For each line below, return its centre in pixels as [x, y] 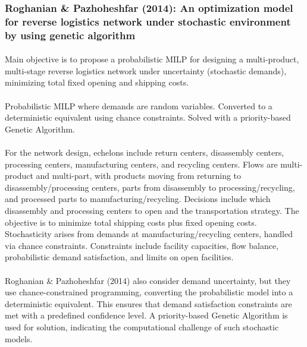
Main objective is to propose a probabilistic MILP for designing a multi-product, [152, 59]
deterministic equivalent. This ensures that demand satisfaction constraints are [148, 303]
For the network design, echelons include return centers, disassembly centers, [145, 152]
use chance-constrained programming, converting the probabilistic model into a [149, 292]
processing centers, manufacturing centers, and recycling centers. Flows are [141, 164]
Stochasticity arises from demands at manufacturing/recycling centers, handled [149, 234]
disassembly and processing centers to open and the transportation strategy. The [152, 210]
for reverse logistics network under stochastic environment [148, 21]
